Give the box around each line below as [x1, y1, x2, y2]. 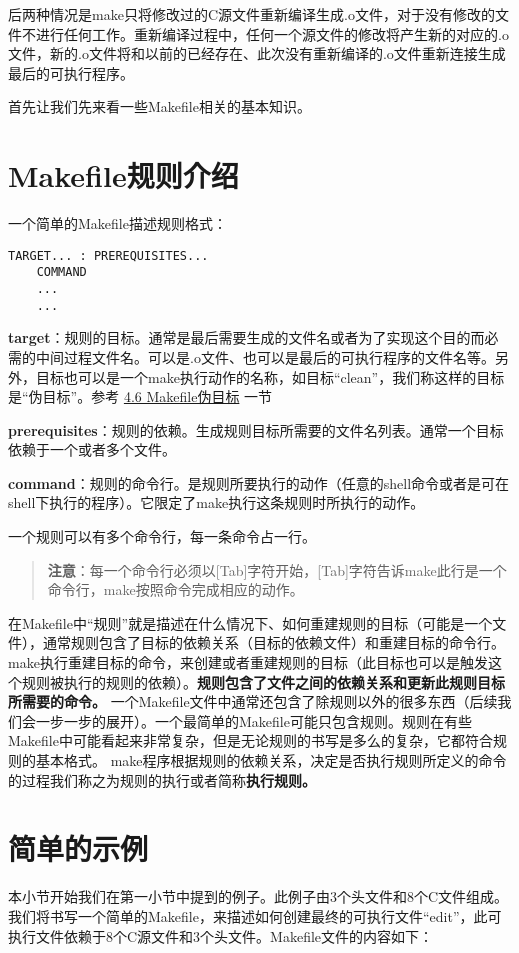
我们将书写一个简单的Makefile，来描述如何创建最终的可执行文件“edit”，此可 [8, 905, 502, 926]
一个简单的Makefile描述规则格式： [8, 213, 227, 234]
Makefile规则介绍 [8, 155, 239, 196]
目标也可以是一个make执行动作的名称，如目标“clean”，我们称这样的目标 [35, 366, 505, 387]
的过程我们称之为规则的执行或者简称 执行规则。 [8, 769, 316, 790]
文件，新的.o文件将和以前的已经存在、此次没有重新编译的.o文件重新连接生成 [8, 43, 506, 64]
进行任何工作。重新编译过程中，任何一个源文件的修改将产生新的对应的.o [35, 23, 509, 44]
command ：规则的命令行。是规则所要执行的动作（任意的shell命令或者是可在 [8, 472, 510, 493]
